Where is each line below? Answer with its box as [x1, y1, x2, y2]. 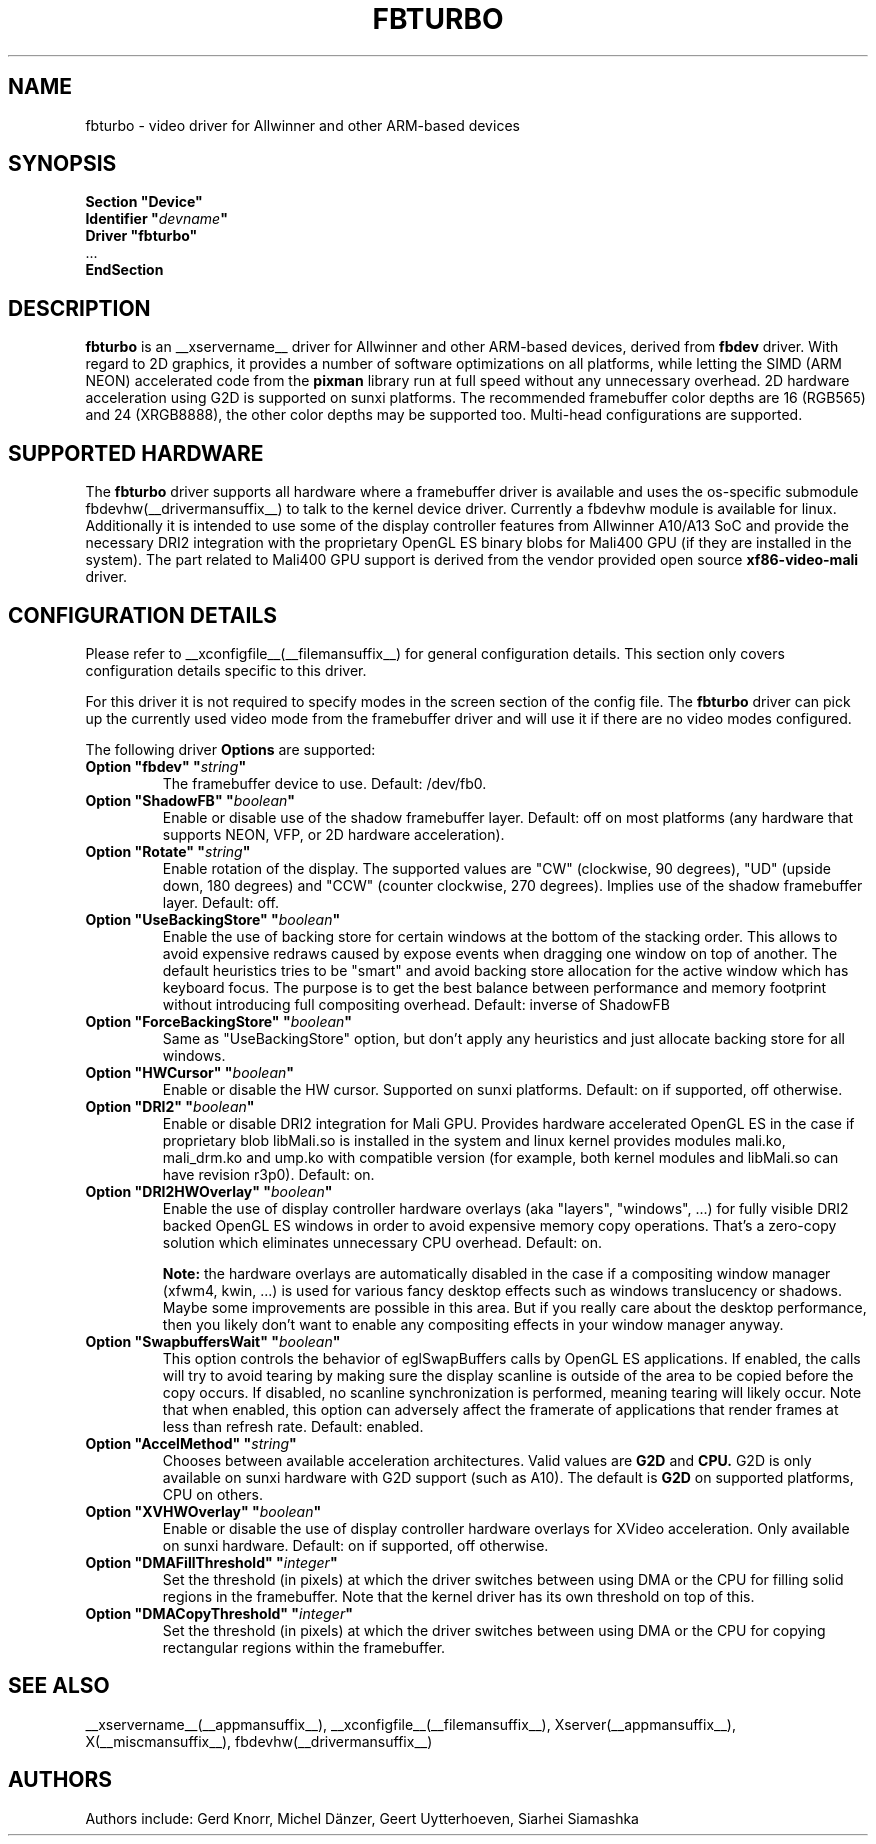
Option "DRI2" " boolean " [85, 1097, 255, 1115]
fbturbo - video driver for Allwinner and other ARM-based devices [85, 116, 520, 134]
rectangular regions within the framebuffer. [162, 1638, 446, 1656]
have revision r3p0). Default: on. [162, 1165, 375, 1183]
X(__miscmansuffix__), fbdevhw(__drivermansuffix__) [85, 1732, 433, 1750]
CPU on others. [162, 1485, 264, 1503]
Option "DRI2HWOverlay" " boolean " [85, 1182, 333, 1200]
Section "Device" [85, 193, 203, 211]
